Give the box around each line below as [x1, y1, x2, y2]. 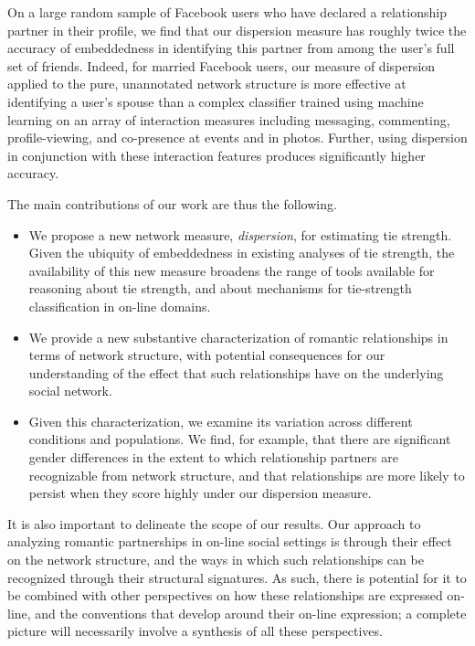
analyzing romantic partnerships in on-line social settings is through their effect [7, 532, 452, 551]
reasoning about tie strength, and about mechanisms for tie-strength [28, 279, 412, 298]
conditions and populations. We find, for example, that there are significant [28, 429, 451, 449]
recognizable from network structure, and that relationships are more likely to [28, 465, 465, 484]
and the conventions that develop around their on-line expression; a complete [35, 603, 467, 622]
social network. [28, 381, 112, 400]
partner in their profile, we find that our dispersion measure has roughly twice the [7, 20, 467, 39]
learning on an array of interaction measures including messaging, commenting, [7, 110, 450, 129]
